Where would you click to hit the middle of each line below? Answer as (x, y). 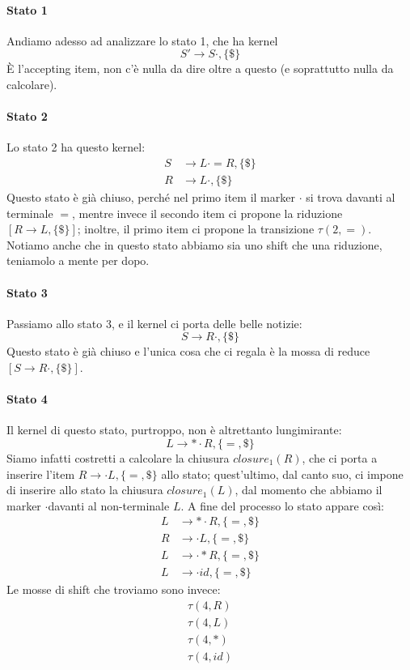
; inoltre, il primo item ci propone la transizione (196, 229)
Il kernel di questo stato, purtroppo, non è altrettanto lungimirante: (174, 430)
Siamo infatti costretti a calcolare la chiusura (118, 457)
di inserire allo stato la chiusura (85, 490)
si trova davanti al (351, 197)
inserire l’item (41, 474)
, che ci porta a (340, 457)
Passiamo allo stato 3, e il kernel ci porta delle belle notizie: (154, 323)
